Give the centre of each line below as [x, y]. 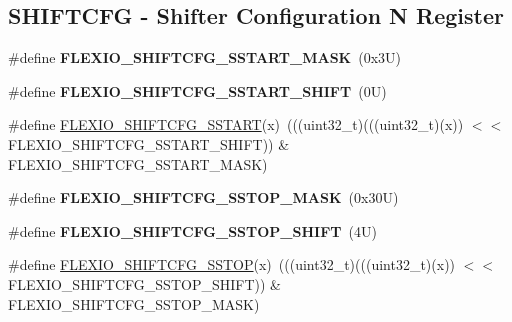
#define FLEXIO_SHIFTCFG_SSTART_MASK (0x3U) [205, 57]
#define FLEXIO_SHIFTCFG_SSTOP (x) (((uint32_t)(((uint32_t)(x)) [232, 264]
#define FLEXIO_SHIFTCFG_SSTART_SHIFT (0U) [197, 90]
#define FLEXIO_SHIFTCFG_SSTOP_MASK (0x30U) [203, 197]
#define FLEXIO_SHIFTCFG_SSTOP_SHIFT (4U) [192, 230]
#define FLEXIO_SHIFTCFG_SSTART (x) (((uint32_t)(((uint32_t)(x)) [236, 124]
